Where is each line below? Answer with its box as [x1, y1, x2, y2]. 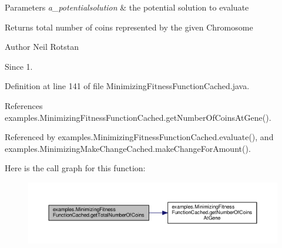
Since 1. [5, 60, 33, 72]
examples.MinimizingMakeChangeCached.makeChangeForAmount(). [5, 142, 251, 154]
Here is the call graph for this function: [5, 162, 146, 174]
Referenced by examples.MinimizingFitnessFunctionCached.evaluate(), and [5, 131, 274, 143]
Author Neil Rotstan [5, 40, 79, 53]
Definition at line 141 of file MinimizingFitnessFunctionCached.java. [5, 80, 250, 92]
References [5, 99, 43, 111]
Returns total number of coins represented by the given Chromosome [5, 21, 253, 33]
